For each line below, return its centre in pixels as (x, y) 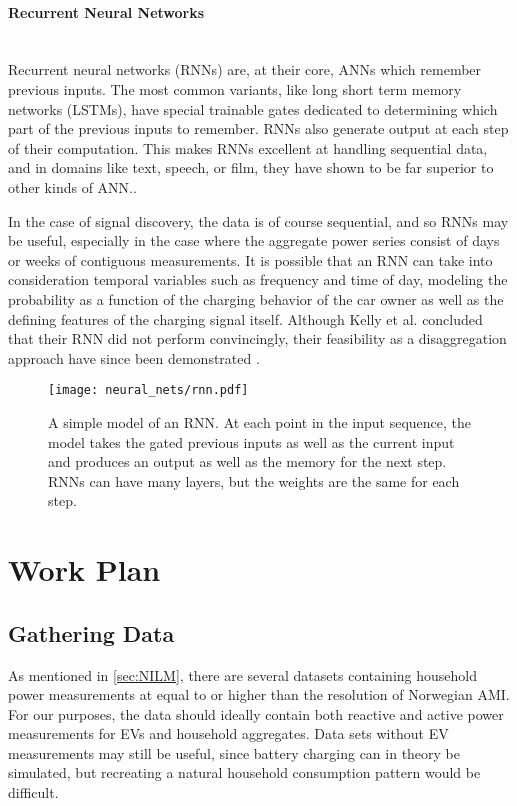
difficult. (33, 792)
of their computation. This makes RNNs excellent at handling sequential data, (248, 147)
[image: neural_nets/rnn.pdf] (148, 390)
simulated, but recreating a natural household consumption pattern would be (244, 772)
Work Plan (84, 569)
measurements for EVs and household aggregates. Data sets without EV (228, 733)
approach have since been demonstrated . (134, 357)
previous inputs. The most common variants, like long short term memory (235, 88)
